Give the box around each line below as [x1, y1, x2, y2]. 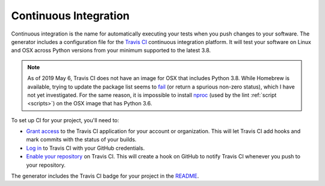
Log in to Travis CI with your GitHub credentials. [26, 144, 145, 152]
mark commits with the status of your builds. [26, 136, 137, 143]
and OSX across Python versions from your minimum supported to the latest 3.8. [11, 47, 211, 54]
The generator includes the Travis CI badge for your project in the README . [11, 172, 199, 180]
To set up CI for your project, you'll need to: [11, 116, 120, 123]
